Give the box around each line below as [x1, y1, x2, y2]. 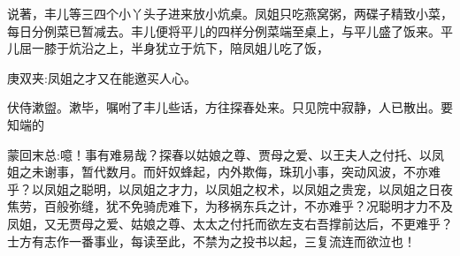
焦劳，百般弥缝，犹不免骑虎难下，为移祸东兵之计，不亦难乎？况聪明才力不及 [7, 197, 453, 215]
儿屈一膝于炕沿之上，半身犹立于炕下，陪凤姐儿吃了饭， [7, 39, 329, 57]
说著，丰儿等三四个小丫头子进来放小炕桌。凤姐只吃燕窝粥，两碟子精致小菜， [7, 4, 453, 22]
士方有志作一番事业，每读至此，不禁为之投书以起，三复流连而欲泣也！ [7, 231, 416, 250]
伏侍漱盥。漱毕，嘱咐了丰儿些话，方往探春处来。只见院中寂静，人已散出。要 [7, 98, 453, 117]
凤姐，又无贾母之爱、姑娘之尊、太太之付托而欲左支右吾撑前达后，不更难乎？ [7, 214, 453, 232]
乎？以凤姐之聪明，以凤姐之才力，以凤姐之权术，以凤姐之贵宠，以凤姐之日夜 [7, 179, 453, 198]
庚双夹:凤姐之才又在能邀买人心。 [7, 68, 196, 87]
